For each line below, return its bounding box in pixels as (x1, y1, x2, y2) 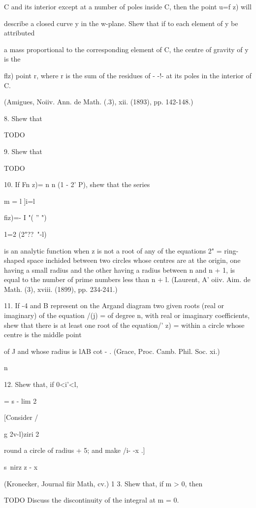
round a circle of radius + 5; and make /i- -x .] (4, 445, 145, 455)
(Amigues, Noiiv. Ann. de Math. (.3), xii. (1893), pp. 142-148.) (4, 96, 193, 107)
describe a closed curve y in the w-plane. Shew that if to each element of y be (4, 18, 238, 28)
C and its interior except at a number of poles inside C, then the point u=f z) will (4, 1, 252, 11)
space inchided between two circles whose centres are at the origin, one (27, 255, 241, 265)
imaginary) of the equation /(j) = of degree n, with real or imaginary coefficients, (4, 310, 250, 320)
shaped (4, 255, 25, 265)
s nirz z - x (4, 462, 38, 472)
